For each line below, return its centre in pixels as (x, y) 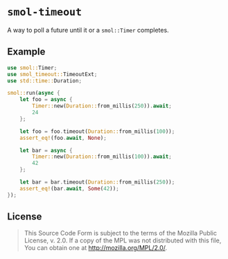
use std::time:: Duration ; (44, 81)
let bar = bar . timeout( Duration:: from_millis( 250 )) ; (97, 182)
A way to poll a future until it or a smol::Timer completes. (88, 30)
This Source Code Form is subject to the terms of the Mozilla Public (120, 233)
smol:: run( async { (34, 93)
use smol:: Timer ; (32, 68)
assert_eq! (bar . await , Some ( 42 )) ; (69, 188)
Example (26, 52)
